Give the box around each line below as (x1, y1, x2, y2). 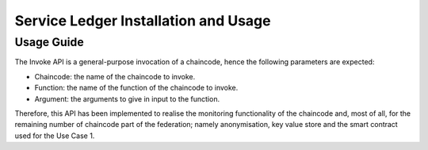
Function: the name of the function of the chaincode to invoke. (34, 83, 239, 93)
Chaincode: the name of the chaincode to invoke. (34, 71, 196, 81)
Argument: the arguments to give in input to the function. (34, 94, 220, 103)
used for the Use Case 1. (14, 131, 95, 140)
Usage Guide (14, 35, 84, 49)
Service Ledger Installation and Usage (14, 12, 271, 29)
